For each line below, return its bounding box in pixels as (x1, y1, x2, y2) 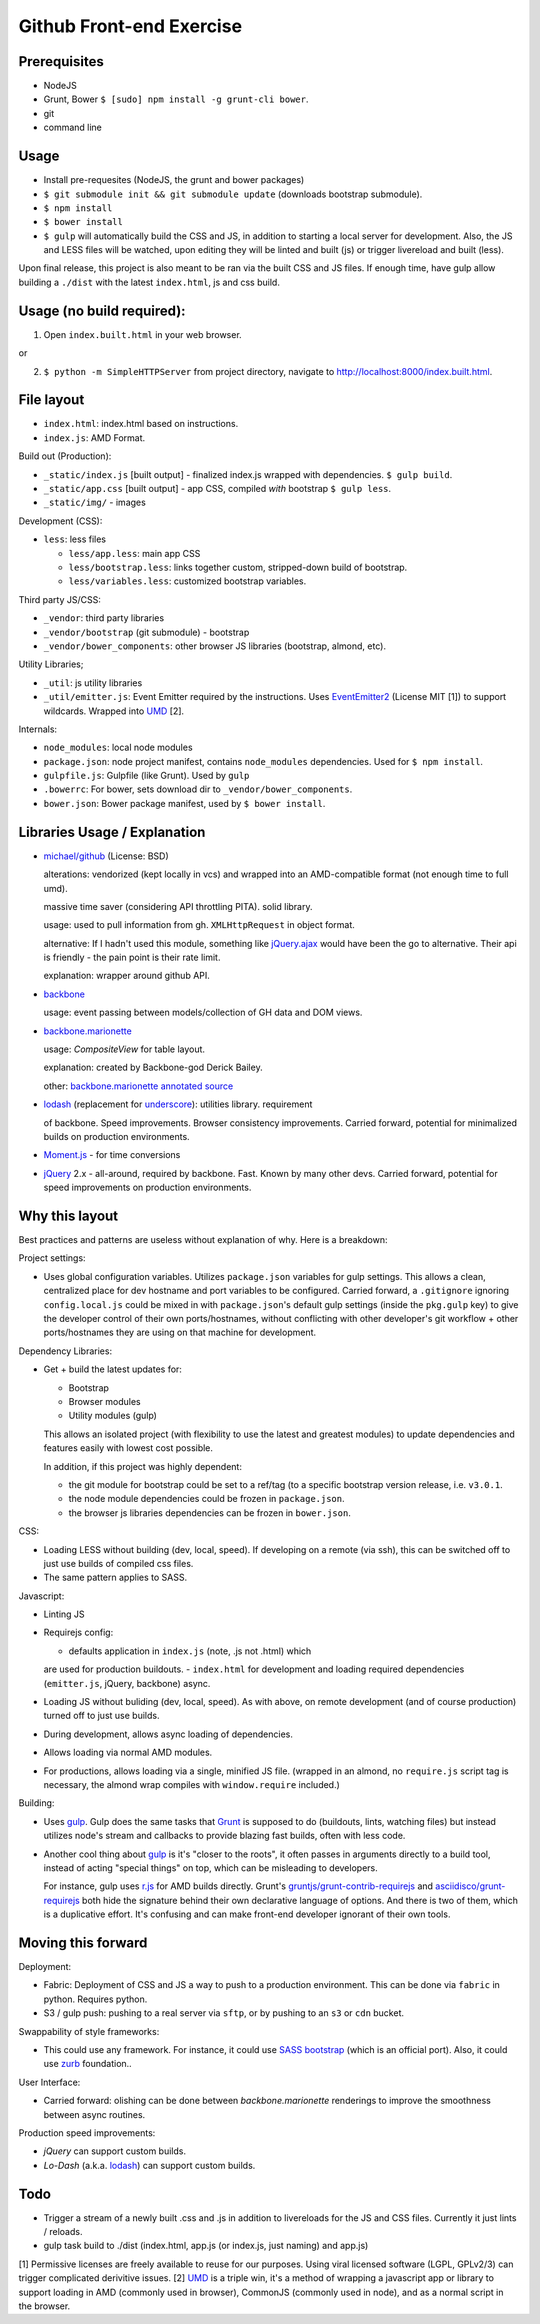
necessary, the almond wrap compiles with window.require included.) (43, 1778, 340, 1790)
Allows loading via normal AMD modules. (43, 1746, 213, 1759)
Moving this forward (18, 1934, 148, 1951)
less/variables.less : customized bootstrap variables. (68, 575, 307, 587)
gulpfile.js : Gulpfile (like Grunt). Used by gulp (43, 770, 250, 782)
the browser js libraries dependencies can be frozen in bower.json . (68, 1506, 352, 1519)
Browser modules (68, 1395, 142, 1407)
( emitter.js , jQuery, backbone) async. (43, 1677, 211, 1689)
